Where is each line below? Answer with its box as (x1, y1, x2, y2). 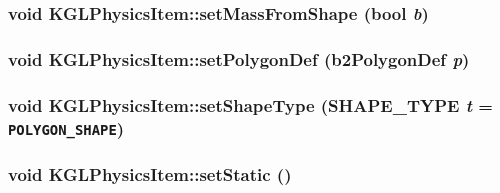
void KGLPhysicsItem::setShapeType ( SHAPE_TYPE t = (8, 92, 493, 117)
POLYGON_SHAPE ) (8, 115, 125, 140)
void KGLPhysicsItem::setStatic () (8, 161, 292, 186)
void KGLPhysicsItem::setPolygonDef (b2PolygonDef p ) (8, 46, 470, 71)
